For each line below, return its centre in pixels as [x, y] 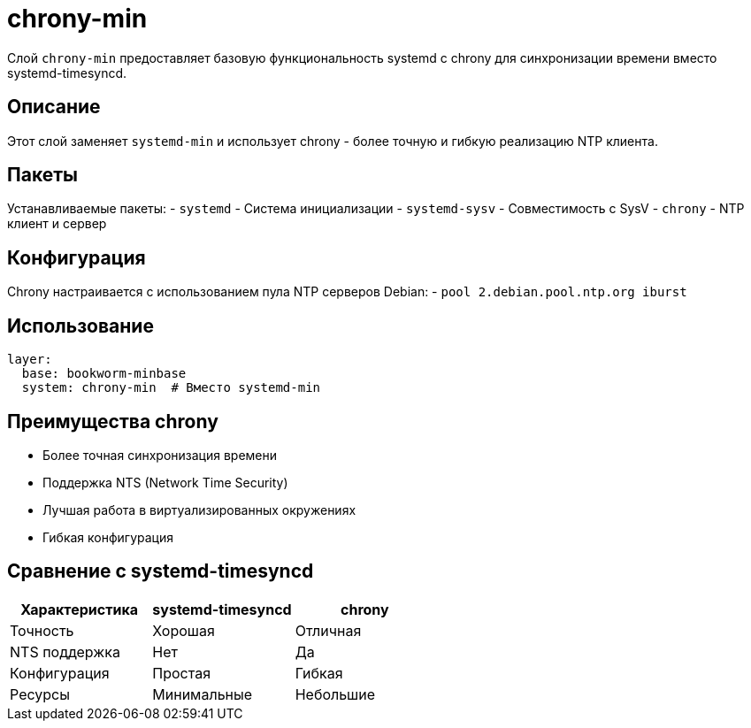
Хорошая [184, 630]
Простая [182, 673]
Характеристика [79, 609]
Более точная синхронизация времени [160, 455]
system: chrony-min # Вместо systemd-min [171, 388]
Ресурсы [40, 694]
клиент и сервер [57, 224]
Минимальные [203, 694]
